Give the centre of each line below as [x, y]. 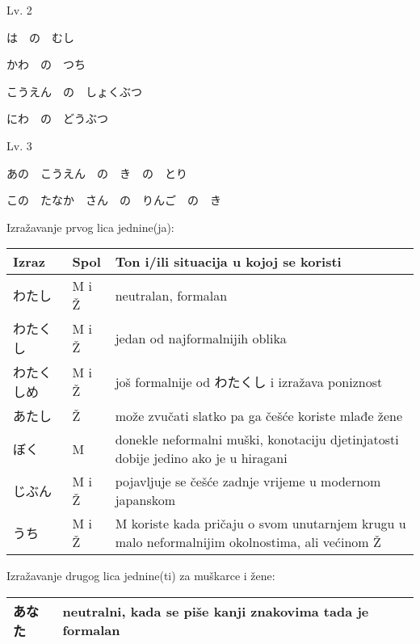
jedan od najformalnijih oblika [201, 338]
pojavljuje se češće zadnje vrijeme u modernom [248, 482]
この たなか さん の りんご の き [114, 200]
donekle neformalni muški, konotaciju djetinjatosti [257, 440]
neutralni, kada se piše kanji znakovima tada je [216, 611]
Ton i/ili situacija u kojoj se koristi [228, 262]
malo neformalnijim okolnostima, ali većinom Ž [248, 542]
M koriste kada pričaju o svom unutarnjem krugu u [260, 524]
